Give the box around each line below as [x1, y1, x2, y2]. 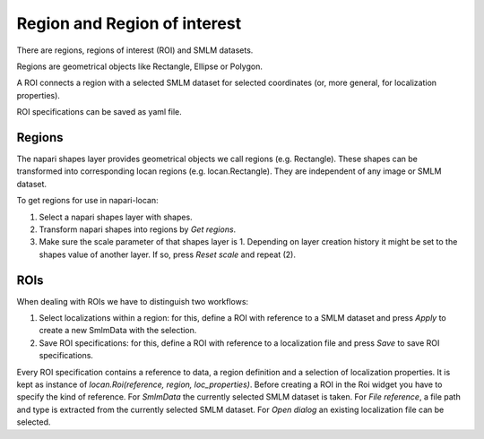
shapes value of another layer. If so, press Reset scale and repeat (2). [39, 249, 296, 260]
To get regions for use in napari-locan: [16, 195, 159, 206]
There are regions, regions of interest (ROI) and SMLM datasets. [16, 45, 254, 56]
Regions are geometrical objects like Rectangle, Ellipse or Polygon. [16, 61, 264, 72]
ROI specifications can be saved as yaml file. [16, 107, 183, 117]
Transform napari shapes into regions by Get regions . [39, 224, 237, 235]
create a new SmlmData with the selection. [39, 325, 197, 336]
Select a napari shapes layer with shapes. [39, 211, 193, 222]
